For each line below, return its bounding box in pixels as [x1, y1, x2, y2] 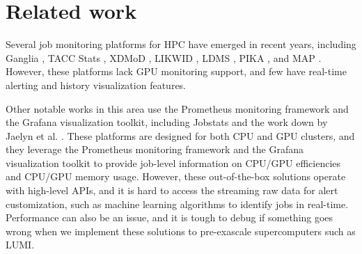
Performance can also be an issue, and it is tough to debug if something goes [6, 210, 333, 225]
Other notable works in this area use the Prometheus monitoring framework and [6, 101, 349, 116]
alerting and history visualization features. [6, 77, 186, 92]
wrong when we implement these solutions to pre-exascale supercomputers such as [6, 223, 356, 238]
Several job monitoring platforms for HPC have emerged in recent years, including [6, 37, 356, 51]
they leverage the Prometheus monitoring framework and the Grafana [6, 142, 304, 157]
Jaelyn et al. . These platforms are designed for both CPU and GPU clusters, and [6, 128, 355, 143]
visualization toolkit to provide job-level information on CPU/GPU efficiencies [6, 155, 341, 170]
